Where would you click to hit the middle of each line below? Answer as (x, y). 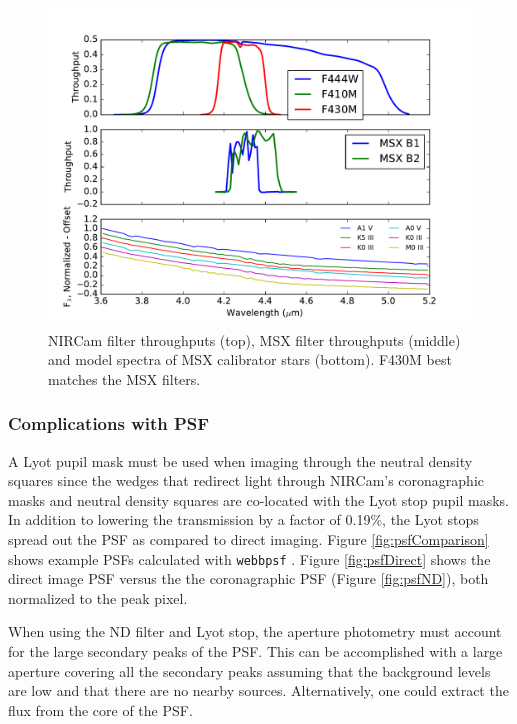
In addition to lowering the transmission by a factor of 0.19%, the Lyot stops (243, 519)
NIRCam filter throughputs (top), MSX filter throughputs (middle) (254, 339)
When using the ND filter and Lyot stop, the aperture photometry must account (255, 631)
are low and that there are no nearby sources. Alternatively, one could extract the (258, 690)
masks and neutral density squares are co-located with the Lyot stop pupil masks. (259, 499)
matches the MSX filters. (124, 378)
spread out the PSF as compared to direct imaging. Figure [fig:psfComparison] (248, 538)
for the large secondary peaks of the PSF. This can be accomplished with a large (255, 651)
